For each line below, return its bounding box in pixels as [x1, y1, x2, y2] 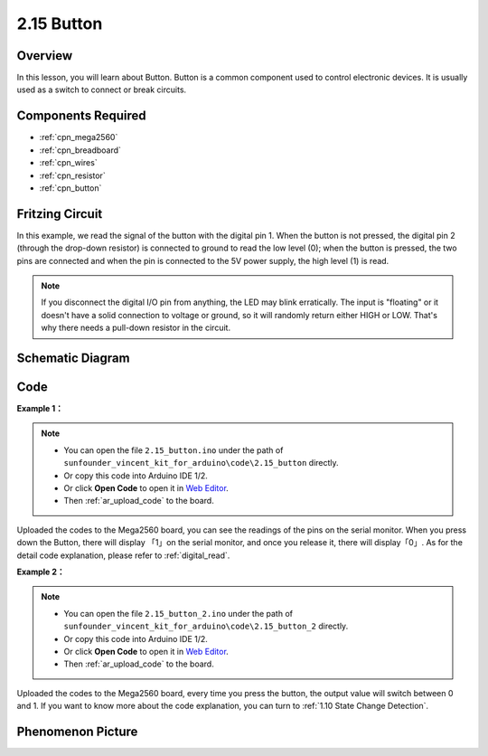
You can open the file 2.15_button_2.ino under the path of [63, 608, 294, 619]
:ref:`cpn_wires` [39, 157, 99, 168]
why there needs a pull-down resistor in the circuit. [41, 322, 230, 334]
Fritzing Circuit [16, 206, 103, 222]
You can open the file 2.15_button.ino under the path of [63, 444, 284, 456]
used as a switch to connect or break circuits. [16, 84, 187, 95]
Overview [16, 48, 73, 63]
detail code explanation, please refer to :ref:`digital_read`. [16, 550, 230, 561]
